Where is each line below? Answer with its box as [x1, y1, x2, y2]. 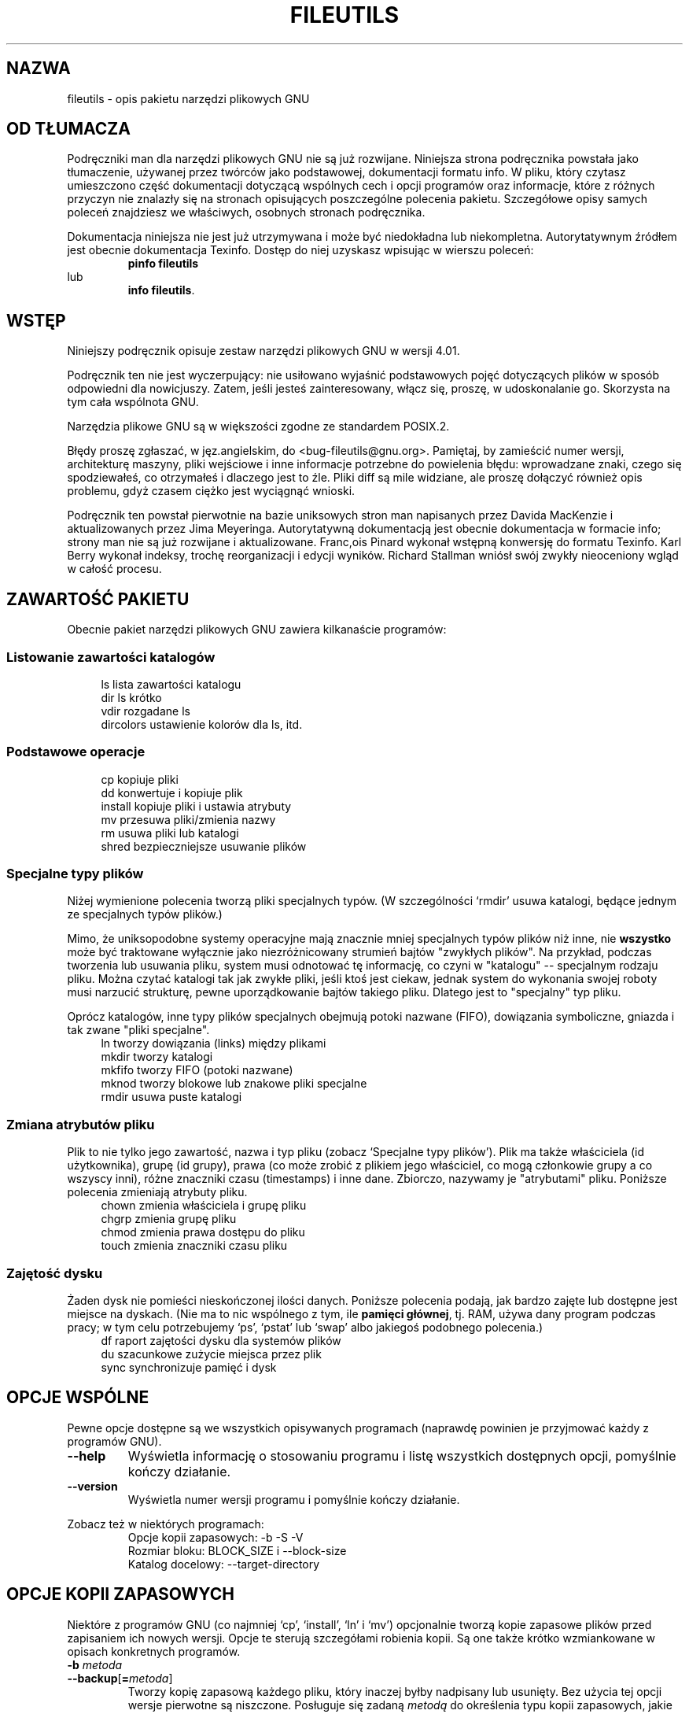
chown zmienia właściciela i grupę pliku [101, 1199, 307, 1213]
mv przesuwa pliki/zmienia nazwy [101, 812, 276, 826]
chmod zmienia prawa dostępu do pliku [101, 1225, 305, 1239]
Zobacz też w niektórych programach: [67, 1516, 264, 1531]
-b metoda [67, 1657, 123, 1672]
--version [67, 1479, 118, 1493]
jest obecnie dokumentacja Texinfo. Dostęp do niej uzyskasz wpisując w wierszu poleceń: [67, 243, 534, 257]
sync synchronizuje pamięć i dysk [101, 1360, 277, 1374]
